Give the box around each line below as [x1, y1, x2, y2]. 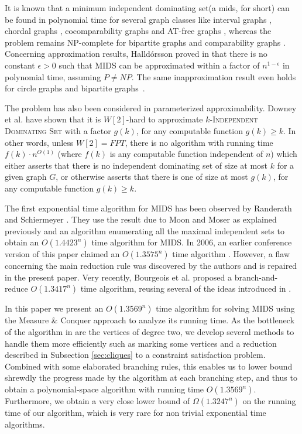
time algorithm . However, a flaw [172, 248, 290, 260]
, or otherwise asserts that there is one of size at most [56, 170, 248, 183]
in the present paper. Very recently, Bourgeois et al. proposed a [5, 271, 232, 283]
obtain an [5, 236, 39, 248]
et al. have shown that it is [5, 113, 101, 125]
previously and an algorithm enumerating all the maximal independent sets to [5, 224, 284, 237]
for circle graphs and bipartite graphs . [5, 82, 145, 94]
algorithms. [5, 418, 45, 430]
